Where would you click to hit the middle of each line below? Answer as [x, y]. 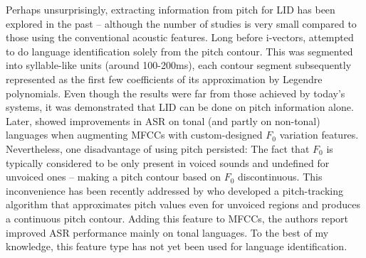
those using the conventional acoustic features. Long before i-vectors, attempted [180, 37]
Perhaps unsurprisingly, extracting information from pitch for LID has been [171, 9]
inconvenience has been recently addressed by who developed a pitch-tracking [175, 190]
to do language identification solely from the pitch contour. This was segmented [179, 51]
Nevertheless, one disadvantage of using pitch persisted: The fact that [158, 148]
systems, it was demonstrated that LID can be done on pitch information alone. [180, 107]
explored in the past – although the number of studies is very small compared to [181, 23]
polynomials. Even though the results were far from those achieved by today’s [176, 93]
